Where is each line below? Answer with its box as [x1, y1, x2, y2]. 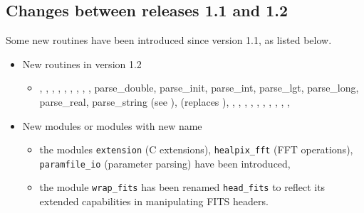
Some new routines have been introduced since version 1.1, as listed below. [6, 33, 332, 48]
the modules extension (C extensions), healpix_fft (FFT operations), [39, 142, 353, 157]
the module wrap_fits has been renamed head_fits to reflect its [39, 180, 326, 195]
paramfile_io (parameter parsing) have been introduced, [39, 155, 291, 170]
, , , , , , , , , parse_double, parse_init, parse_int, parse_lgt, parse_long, [39, 80, 359, 95]
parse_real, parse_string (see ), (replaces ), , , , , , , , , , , [39, 94, 290, 109]
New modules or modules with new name [22, 118, 202, 133]
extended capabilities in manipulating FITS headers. [39, 194, 269, 209]
